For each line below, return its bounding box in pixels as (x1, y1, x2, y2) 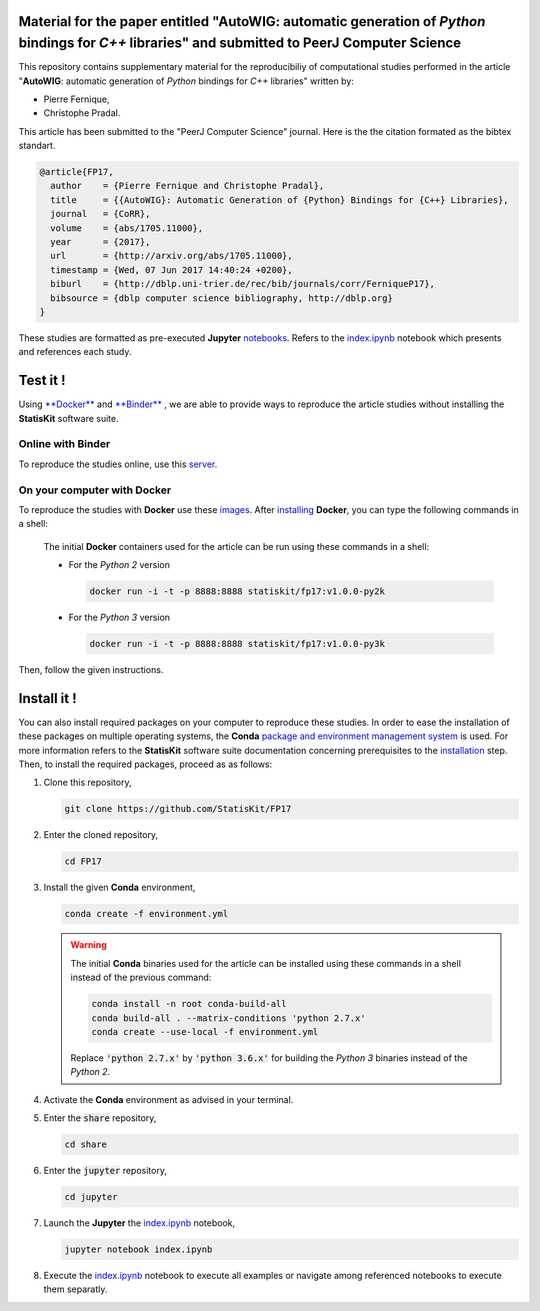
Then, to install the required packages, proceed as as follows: (18, 758, 273, 770)
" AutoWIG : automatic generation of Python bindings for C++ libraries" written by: (18, 75, 355, 87)
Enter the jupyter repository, (43, 1165, 167, 1177)
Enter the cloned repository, (43, 829, 159, 841)
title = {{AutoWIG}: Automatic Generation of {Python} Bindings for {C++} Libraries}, (50, 194, 509, 205)
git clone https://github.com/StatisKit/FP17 (64, 803, 292, 815)
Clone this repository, (43, 776, 132, 789)
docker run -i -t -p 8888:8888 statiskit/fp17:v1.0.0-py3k (89, 638, 385, 650)
